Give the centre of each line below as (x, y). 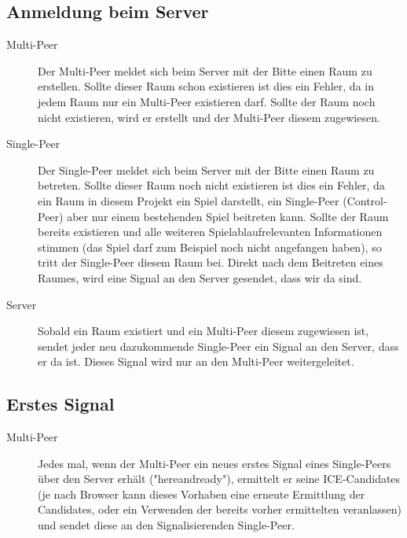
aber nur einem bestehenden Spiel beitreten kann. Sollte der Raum (228, 216)
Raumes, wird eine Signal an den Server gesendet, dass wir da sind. (200, 277)
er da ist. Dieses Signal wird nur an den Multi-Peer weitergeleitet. (196, 361)
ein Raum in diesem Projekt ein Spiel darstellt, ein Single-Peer (189, 200)
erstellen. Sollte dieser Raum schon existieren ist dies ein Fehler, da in (206, 86)
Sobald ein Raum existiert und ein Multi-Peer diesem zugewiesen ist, (203, 331)
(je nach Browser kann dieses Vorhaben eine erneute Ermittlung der (202, 494)
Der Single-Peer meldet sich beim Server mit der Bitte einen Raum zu (206, 170)
